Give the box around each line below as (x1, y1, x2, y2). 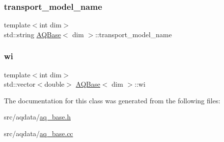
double (44, 79, 65, 89)
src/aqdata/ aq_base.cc (4, 128, 73, 138)
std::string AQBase (4, 29, 61, 39)
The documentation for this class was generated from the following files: (4, 95, 221, 105)
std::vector (4, 79, 35, 89)
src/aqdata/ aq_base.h (4, 112, 71, 122)
